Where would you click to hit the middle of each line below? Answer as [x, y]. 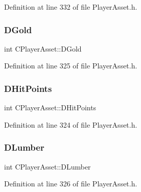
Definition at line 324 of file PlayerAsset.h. [71, 124]
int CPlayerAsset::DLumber [48, 166]
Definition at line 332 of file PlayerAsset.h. [71, 7]
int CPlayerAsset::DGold [43, 48]
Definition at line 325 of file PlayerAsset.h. [71, 66]
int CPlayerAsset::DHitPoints [50, 107]
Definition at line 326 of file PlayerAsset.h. [71, 184]
